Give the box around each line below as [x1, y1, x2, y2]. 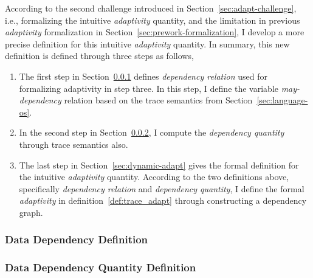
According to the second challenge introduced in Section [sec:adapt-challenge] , [5, 2, 297, 14]
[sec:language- [256, 94, 308, 106]
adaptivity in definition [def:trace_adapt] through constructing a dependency [19, 194, 307, 207]
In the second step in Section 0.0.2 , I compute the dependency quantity [19, 126, 284, 139]
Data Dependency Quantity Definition [5, 260, 196, 275]
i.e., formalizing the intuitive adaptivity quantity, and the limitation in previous [5, 13, 300, 26]
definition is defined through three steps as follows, [5, 49, 194, 62]
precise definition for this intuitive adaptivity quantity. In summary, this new [5, 37, 290, 50]
